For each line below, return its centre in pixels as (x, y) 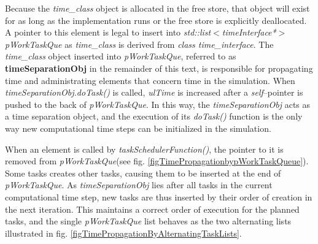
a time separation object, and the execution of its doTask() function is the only (154, 116)
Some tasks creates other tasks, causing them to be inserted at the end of (143, 173)
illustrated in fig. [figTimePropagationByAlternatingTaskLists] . (123, 233)
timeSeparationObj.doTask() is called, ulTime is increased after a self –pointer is (154, 92)
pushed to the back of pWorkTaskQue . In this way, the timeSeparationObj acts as (158, 104)
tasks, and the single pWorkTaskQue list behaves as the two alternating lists (148, 221)
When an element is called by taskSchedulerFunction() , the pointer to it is (144, 149)
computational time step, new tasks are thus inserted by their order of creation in (159, 196)
